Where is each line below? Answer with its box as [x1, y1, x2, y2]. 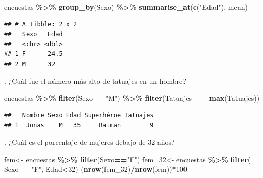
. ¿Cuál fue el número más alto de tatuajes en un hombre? [4, 75, 186, 86]
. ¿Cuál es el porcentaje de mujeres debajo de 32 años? [4, 136, 175, 147]
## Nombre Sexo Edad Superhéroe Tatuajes [4, 111, 154, 119]
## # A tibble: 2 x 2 [4, 20, 77, 28]
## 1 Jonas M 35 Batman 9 [4, 122, 154, 129]
